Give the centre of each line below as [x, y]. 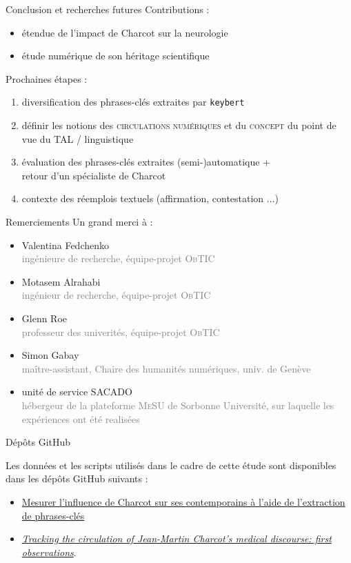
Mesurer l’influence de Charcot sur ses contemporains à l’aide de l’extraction [183, 501]
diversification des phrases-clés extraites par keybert [133, 102]
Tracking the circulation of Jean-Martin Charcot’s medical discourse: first [177, 539]
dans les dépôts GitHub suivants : [77, 478]
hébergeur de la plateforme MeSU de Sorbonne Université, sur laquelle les [178, 405]
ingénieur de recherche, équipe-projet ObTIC [116, 295]
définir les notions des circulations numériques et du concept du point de [179, 125]
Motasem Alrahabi [61, 281]
